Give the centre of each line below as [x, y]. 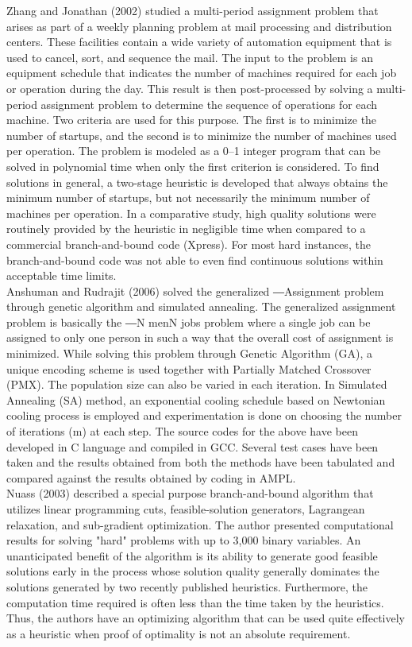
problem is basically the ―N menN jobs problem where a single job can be [189, 322]
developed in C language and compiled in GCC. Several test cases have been [193, 446]
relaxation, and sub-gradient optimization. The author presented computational [200, 524]
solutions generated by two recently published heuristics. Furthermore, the [187, 586]
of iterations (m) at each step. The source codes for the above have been [182, 431]
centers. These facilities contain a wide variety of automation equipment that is [199, 42]
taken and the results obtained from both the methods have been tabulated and [201, 462]
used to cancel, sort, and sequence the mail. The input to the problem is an [190, 57]
